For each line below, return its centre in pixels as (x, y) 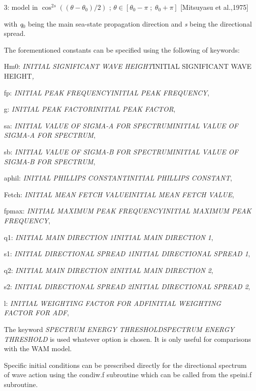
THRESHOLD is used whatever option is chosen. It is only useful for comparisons (128, 339)
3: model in (21, 7)
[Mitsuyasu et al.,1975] (214, 7)
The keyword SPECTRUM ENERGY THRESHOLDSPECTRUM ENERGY (119, 329)
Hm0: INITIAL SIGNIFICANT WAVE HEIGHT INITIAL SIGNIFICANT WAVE (128, 66)
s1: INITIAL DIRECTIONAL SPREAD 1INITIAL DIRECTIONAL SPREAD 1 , (127, 254)
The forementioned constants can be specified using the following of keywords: (122, 49)
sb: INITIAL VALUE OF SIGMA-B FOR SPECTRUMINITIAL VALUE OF (121, 151)
